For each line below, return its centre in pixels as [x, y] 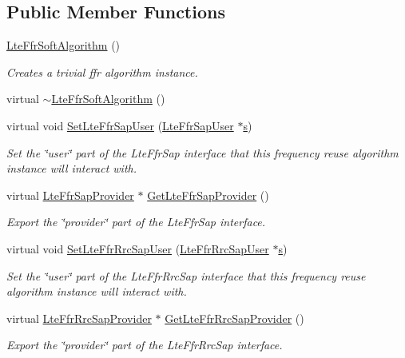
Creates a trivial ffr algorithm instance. [102, 72]
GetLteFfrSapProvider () [208, 195]
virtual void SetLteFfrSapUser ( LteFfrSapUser [120, 125]
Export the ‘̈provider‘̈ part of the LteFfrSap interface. [136, 222]
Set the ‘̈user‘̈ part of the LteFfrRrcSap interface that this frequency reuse [186, 275]
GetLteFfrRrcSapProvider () [234, 318]
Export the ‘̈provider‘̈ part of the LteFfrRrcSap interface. [145, 345]
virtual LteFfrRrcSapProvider [79, 318]
